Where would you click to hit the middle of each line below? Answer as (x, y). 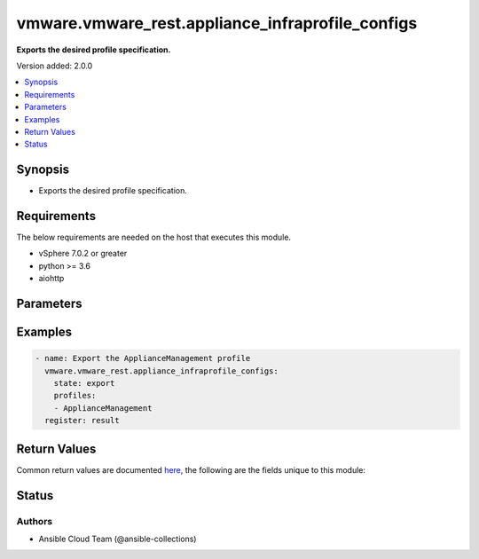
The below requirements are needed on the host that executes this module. (154, 237)
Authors (35, 521)
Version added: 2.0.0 (55, 66)
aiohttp (51, 279)
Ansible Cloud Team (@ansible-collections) (118, 539)
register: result (82, 421)
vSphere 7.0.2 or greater (83, 254)
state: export (84, 383)
